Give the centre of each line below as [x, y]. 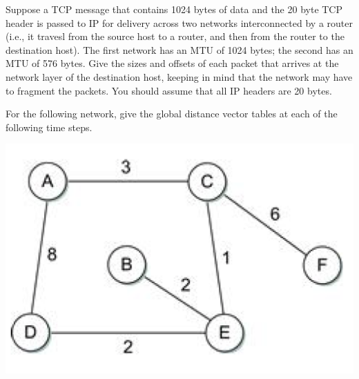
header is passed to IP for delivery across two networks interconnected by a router [179, 22]
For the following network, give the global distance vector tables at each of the [172, 114]
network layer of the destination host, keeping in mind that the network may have [179, 76]
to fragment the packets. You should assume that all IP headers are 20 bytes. [169, 90]
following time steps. [49, 127]
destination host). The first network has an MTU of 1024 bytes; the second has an [179, 49]
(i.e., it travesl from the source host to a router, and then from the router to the [175, 36]
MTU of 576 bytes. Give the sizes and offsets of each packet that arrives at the [172, 63]
